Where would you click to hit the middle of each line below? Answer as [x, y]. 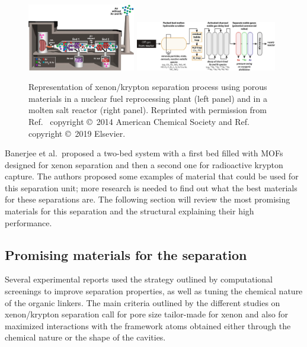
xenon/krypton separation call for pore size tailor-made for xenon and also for [147, 314]
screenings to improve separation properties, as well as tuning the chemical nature [154, 291]
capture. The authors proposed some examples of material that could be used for [152, 176]
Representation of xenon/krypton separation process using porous [148, 87]
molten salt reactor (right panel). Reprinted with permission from [148, 110]
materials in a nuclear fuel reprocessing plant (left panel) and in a [148, 98]
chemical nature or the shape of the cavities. [85, 337]
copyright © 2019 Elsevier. [77, 133]
